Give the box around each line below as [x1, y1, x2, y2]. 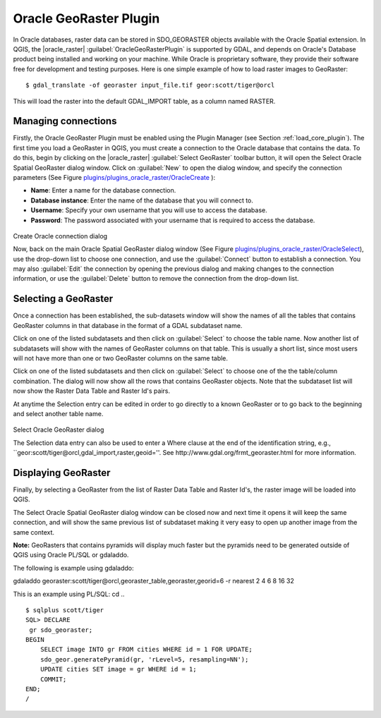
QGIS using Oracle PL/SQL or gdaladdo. [13, 551, 129, 559]
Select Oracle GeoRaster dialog [13, 425, 104, 434]
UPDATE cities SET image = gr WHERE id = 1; [40, 665, 197, 674]
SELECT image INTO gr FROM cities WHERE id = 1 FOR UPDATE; [40, 645, 253, 654]
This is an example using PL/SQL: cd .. [13, 590, 125, 598]
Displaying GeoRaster [13, 466, 111, 479]
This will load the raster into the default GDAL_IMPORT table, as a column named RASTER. [13, 97, 276, 105]
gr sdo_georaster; [29, 626, 93, 634]
